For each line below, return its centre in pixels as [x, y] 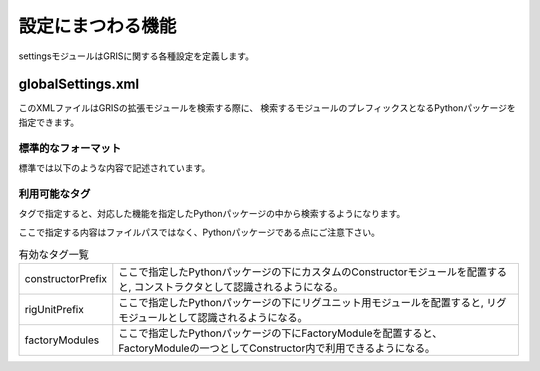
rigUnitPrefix [54, 310]
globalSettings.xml [79, 84]
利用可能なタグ [54, 193]
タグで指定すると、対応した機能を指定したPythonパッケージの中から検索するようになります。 [212, 214]
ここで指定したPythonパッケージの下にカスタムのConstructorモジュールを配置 [302, 272]
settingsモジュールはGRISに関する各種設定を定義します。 [136, 56]
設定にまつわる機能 [97, 26]
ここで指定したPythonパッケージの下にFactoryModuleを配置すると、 [280, 333]
